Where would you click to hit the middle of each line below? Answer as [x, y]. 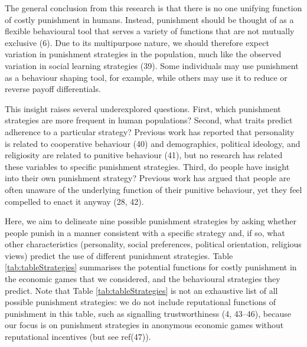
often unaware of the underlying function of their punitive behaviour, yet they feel [153, 189]
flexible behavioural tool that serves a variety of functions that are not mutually [150, 31]
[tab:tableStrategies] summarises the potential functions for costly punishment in [151, 267]
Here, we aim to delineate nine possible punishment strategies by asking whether [151, 221]
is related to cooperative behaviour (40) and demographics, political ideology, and [153, 143]
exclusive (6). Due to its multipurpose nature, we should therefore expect [137, 42]
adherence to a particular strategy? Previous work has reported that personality [150, 131]
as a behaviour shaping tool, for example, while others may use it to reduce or [146, 77]
